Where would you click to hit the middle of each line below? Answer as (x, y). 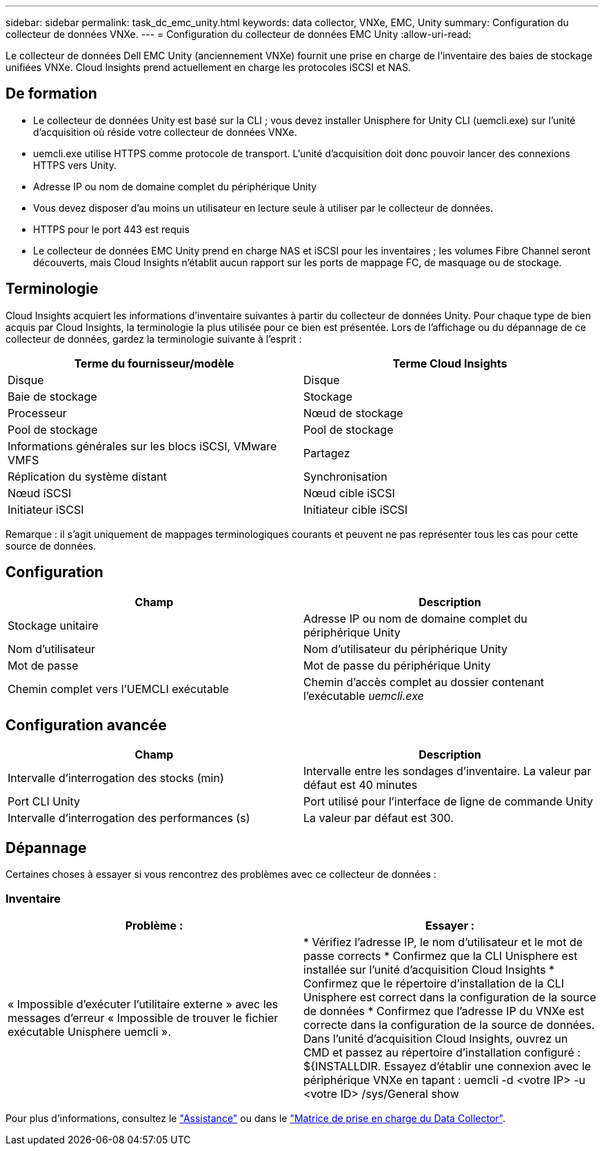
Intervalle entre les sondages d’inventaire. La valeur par (447, 771)
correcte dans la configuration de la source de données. (449, 1024)
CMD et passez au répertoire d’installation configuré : (442, 1052)
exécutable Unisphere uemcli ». (90, 1031)
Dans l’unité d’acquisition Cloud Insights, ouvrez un (436, 1038)
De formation (51, 94)
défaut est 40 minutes (361, 785)
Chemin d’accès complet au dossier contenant (424, 682)
